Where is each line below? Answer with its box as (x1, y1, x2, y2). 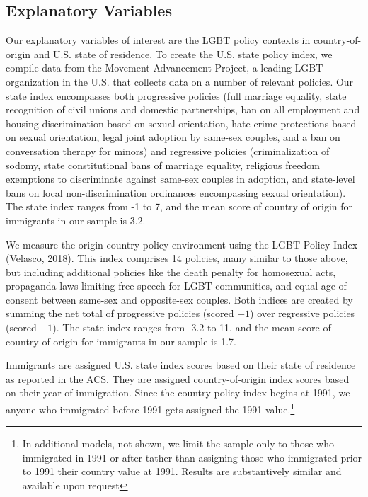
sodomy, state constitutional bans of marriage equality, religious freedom (6, 157, 320, 172)
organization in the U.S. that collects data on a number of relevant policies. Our (6, 74, 354, 88)
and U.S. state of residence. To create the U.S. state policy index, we (33, 46, 333, 61)
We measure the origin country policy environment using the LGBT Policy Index (6, 236, 358, 251)
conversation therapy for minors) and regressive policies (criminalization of (6, 143, 330, 158)
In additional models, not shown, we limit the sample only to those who (22, 436, 334, 451)
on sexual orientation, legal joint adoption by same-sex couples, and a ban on (6, 130, 340, 144)
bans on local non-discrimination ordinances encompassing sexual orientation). (6, 185, 346, 200)
